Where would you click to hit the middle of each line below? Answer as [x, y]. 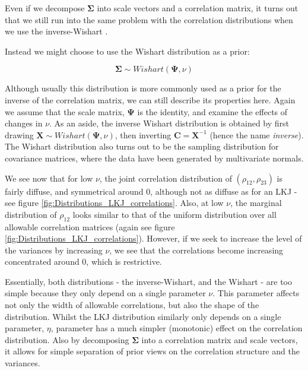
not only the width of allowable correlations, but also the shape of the [132, 305]
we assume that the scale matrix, [65, 111]
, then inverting [143, 134]
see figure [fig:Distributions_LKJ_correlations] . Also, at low [114, 203]
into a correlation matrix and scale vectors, [220, 339]
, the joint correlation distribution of [166, 178]
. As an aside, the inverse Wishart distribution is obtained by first [169, 123]
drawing [19, 134]
